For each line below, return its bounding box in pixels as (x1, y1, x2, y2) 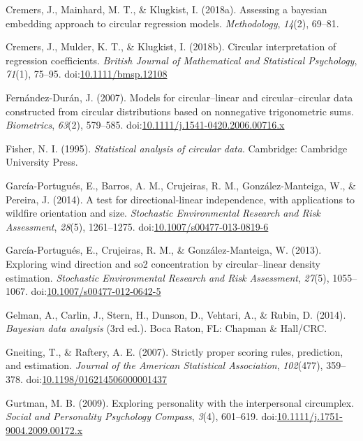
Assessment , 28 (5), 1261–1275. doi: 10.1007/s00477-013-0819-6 (6, 219, 269, 233)
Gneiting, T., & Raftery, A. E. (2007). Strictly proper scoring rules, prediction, (6, 344, 343, 359)
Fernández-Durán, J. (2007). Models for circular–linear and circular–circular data (6, 89, 353, 104)
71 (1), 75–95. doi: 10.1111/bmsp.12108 (6, 66, 168, 81)
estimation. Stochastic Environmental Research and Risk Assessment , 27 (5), (6, 270, 329, 284)
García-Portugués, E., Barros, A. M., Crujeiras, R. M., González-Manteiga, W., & (6, 178, 356, 192)
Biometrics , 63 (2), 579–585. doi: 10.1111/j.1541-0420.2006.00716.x (6, 117, 285, 132)
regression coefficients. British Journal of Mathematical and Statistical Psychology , (6, 52, 357, 67)
